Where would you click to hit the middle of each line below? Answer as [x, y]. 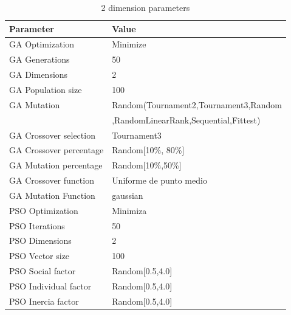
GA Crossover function [52, 180]
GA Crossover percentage [56, 150]
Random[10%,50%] [147, 165]
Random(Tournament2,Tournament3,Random [197, 104]
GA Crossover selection [52, 135]
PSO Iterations [37, 225]
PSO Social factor [43, 271]
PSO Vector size [39, 256]
